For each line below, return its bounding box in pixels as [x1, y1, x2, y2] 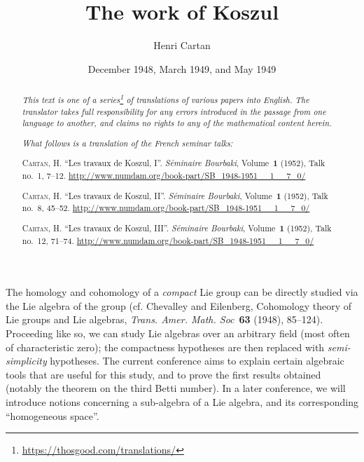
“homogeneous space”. [6, 408, 99, 423]
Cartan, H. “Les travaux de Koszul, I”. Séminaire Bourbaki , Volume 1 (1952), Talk [22, 157, 325, 170]
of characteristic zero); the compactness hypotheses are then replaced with [6, 339, 325, 354]
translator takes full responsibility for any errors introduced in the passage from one [22, 105, 326, 117]
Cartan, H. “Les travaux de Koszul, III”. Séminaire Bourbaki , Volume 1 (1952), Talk [22, 222, 332, 234]
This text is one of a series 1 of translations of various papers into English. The [22, 92, 309, 106]
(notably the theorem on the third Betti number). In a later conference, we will [6, 381, 346, 395]
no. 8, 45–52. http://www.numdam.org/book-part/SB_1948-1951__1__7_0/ [22, 202, 310, 214]
